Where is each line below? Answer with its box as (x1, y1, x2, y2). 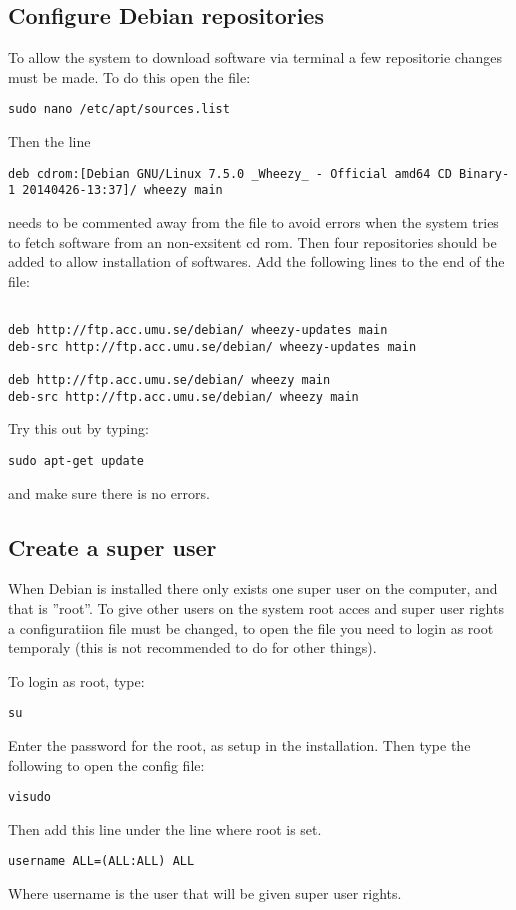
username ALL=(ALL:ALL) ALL (8, 854, 195, 869)
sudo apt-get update (8, 453, 145, 468)
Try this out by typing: (8, 418, 149, 439)
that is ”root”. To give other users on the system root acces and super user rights (8, 597, 504, 618)
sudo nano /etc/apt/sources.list (8, 102, 230, 117)
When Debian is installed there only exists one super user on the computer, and (8, 578, 498, 599)
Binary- (459, 166, 510, 181)
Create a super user (8, 531, 217, 562)
